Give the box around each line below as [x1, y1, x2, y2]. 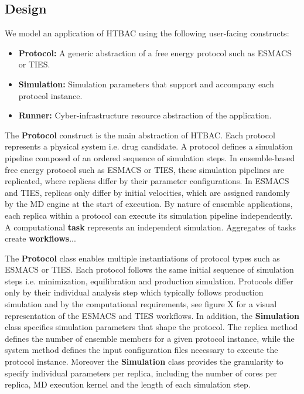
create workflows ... [5, 232, 76, 244]
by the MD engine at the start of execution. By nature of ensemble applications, [5, 198, 293, 210]
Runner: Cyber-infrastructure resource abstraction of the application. [18, 109, 272, 121]
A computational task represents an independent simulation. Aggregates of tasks [5, 220, 296, 233]
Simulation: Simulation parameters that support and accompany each [18, 77, 274, 90]
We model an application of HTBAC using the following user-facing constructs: [5, 27, 289, 39]
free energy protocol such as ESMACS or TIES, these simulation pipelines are [5, 163, 284, 175]
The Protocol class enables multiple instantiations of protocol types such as [5, 252, 280, 264]
